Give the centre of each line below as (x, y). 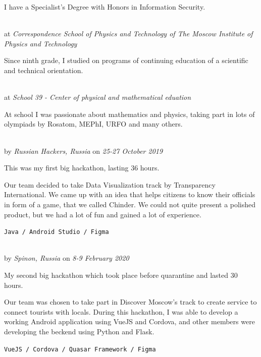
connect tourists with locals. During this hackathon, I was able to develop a (121, 311)
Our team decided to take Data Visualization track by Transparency (110, 184)
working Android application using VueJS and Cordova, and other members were (129, 321)
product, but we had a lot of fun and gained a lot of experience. (103, 214)
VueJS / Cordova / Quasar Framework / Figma (80, 349)
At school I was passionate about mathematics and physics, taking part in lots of (129, 114)
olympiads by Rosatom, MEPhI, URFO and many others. (93, 124)
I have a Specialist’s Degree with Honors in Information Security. (105, 7)
